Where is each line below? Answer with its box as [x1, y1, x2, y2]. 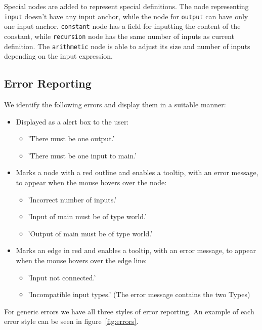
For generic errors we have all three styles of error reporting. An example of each [4, 306, 254, 316]
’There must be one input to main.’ [28, 150, 137, 160]
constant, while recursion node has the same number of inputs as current [4, 30, 234, 41]
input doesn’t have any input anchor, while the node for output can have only [4, 11, 248, 21]
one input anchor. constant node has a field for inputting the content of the [4, 21, 241, 31]
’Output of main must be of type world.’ [28, 228, 153, 238]
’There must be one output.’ [28, 133, 115, 144]
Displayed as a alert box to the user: [16, 116, 129, 127]
